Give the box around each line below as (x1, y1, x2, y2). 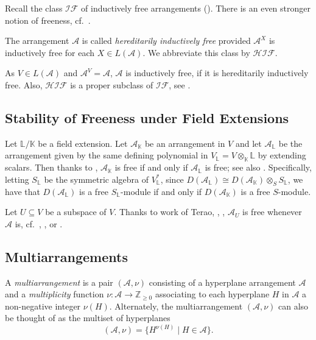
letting (5, 172, 29, 185)
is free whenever (242, 205, 302, 218)
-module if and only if (121, 185, 202, 197)
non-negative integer (5, 299, 81, 312)
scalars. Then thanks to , (5, 161, 98, 174)
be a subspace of (45, 205, 107, 218)
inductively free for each (5, 46, 95, 58)
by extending (258, 149, 306, 161)
